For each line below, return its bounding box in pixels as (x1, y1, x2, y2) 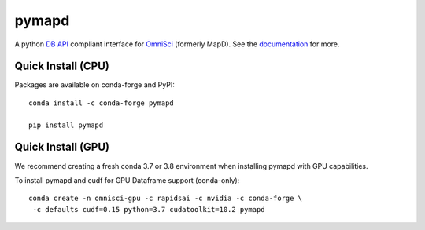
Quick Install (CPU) (14, 60, 110, 73)
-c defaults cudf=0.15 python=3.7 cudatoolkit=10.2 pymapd (32, 205, 265, 214)
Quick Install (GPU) (14, 141, 110, 154)
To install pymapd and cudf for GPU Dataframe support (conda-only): (14, 175, 240, 184)
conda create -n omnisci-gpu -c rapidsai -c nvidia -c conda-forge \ (28, 194, 303, 203)
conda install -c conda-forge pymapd (28, 98, 175, 108)
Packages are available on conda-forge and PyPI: (14, 80, 175, 89)
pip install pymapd (28, 120, 104, 130)
